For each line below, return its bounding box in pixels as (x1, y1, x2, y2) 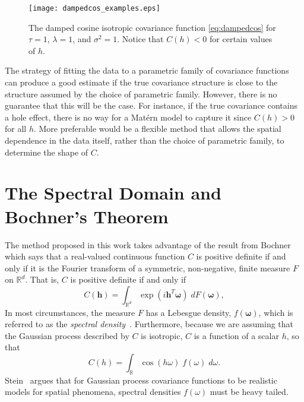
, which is (258, 306, 293, 318)
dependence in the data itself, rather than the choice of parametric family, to (5, 134, 284, 146)
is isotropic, (141, 329, 183, 341)
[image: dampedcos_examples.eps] (28, 4, 160, 12)
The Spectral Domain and (5, 181, 221, 205)
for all (5, 122, 27, 135)
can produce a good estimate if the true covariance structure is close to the (5, 76, 278, 88)
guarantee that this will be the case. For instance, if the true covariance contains (5, 99, 297, 112)
